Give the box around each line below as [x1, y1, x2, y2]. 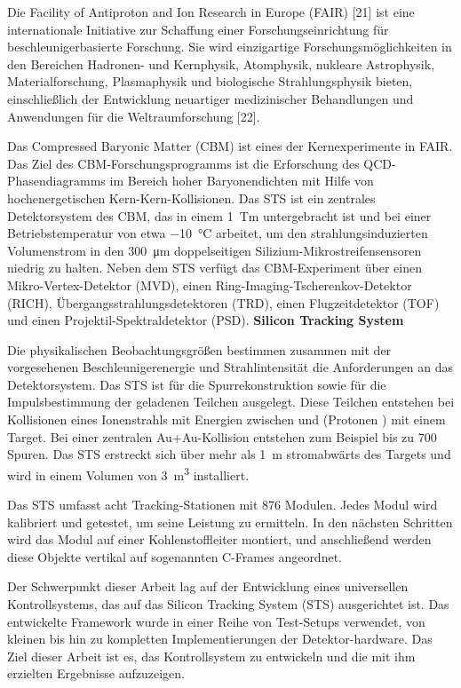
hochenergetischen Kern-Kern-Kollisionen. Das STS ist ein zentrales [7, 188, 376, 207]
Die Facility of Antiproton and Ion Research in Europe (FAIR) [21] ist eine [7, 3, 415, 20]
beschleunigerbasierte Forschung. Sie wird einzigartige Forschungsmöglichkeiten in [7, 37, 452, 56]
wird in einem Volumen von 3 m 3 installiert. [7, 463, 250, 484]
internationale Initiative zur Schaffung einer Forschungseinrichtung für [7, 20, 389, 38]
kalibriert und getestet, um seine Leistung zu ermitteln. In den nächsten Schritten [7, 512, 453, 531]
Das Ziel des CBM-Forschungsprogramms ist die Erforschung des [7, 154, 360, 172]
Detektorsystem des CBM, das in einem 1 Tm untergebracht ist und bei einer [7, 206, 432, 225]
